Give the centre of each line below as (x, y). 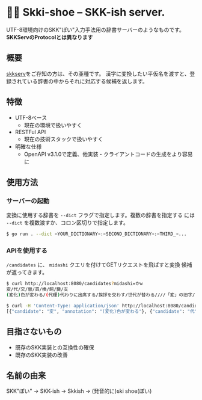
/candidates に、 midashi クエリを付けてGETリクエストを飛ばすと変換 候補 (99, 265)
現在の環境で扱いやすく (53, 125)
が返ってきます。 (27, 272)
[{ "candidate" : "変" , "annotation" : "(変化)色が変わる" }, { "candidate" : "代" (102, 311)
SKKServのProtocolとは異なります (50, 37)
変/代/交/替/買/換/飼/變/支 (37, 289)
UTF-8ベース (31, 117)
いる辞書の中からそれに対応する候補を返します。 (87, 81)
